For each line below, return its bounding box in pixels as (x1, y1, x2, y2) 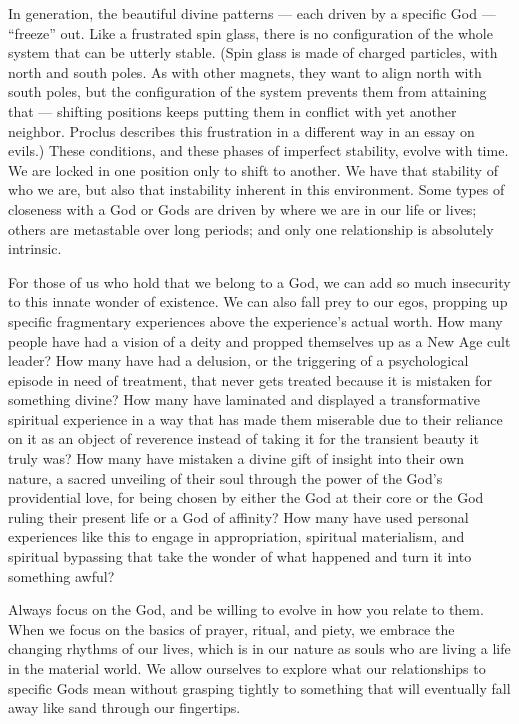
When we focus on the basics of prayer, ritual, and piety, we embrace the (8, 618, 455, 639)
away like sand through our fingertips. (8, 697, 241, 718)
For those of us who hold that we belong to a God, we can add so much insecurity (8, 271, 511, 292)
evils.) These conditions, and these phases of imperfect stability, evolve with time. (8, 140, 509, 161)
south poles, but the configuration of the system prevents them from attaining (8, 81, 487, 102)
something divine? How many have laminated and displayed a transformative (8, 389, 481, 410)
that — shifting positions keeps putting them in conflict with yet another (8, 100, 457, 121)
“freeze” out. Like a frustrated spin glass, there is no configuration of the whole (8, 22, 493, 43)
